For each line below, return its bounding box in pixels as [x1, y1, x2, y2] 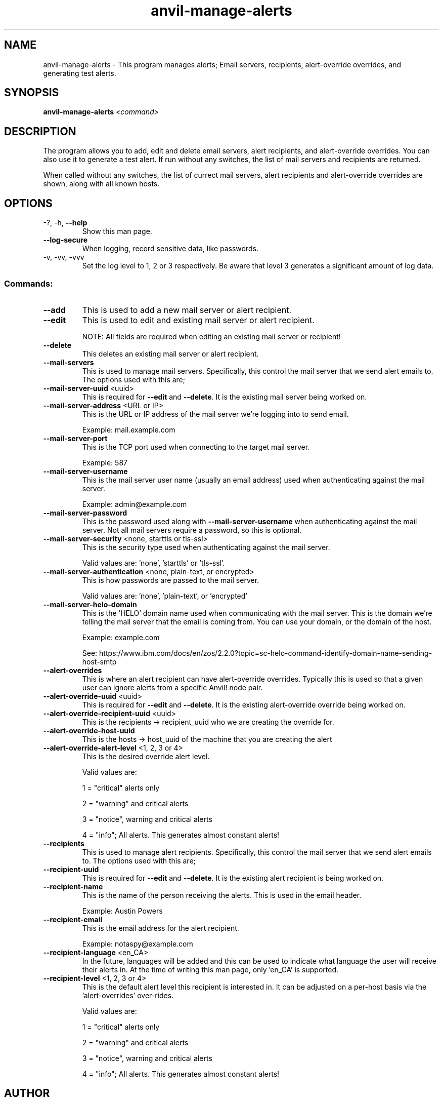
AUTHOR [4, 1087, 50, 1100]
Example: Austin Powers [82, 906, 163, 915]
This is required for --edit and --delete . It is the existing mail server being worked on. [82, 392, 367, 401]
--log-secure [43, 235, 88, 245]
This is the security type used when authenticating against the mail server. [82, 542, 330, 552]
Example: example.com [82, 633, 160, 642]
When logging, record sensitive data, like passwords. [82, 244, 258, 253]
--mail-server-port [43, 434, 108, 443]
